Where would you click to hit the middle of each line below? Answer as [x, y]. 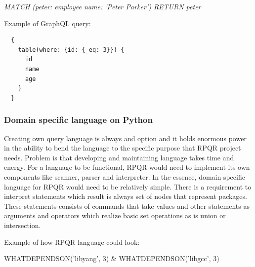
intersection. [22, 225]
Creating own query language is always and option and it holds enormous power [125, 138]
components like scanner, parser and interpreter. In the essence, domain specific [125, 176]
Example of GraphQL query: [47, 23]
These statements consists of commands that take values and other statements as [127, 206]
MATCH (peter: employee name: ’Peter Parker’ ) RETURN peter [103, 6]
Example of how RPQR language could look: [72, 242]
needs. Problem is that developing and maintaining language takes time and [119, 157]
